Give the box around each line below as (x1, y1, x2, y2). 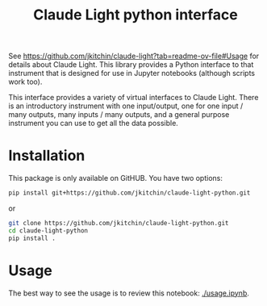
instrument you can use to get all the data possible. (8, 119, 179, 128)
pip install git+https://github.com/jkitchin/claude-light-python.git (8, 189, 251, 197)
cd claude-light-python (8, 226, 89, 235)
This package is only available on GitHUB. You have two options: (8, 174, 223, 183)
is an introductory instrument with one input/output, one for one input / (8, 101, 244, 111)
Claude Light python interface (33, 6, 238, 24)
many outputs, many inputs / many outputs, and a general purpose (8, 110, 230, 119)
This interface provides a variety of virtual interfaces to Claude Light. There (8, 93, 259, 103)
